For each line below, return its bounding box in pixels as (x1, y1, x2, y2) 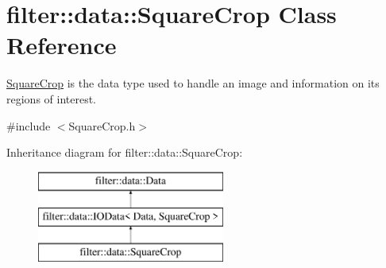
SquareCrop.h (68, 117, 136, 134)
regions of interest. (6, 90, 97, 107)
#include (6, 117, 51, 134)
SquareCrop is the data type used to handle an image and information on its (6, 75, 380, 91)
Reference (6, 29, 117, 61)
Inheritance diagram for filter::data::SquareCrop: (6, 144, 243, 161)
